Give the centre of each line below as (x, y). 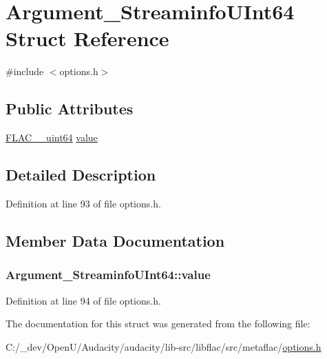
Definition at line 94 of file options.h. (83, 300)
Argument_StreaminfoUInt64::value (108, 275)
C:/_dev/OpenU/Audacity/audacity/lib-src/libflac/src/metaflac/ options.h (163, 346)
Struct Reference (87, 38)
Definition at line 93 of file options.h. (83, 203)
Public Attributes (70, 109)
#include (25, 71)
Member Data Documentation (115, 240)
